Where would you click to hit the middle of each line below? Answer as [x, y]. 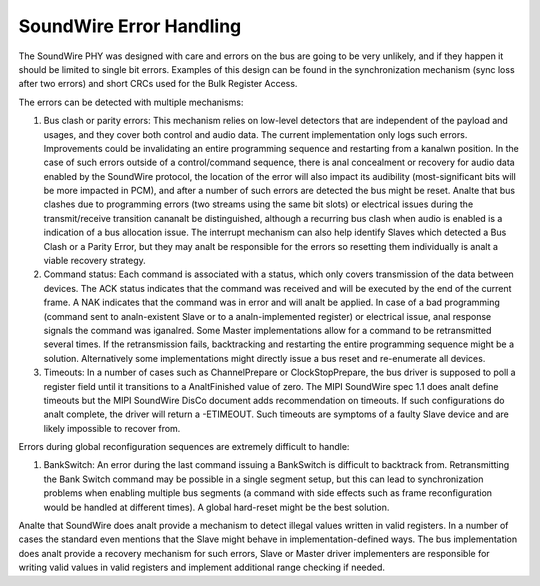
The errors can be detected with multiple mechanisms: [131, 102]
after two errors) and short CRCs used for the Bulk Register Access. [158, 84]
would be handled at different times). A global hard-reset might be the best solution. [216, 507]
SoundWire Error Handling [130, 26]
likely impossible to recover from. [112, 428]
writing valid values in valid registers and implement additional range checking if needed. [201, 567]
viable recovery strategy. [95, 261]
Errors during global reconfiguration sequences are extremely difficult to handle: [184, 447]
